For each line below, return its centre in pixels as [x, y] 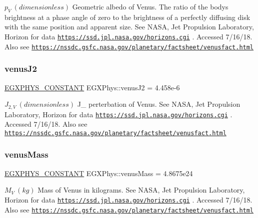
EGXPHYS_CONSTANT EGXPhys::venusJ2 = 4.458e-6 [92, 87]
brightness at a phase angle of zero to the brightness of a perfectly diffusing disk [127, 17]
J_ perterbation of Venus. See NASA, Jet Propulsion [159, 104]
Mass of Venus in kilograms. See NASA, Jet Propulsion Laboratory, [141, 190]
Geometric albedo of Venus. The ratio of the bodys [150, 6]
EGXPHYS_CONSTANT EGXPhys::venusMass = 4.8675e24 [99, 173]
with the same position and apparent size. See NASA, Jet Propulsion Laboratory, [129, 27]
